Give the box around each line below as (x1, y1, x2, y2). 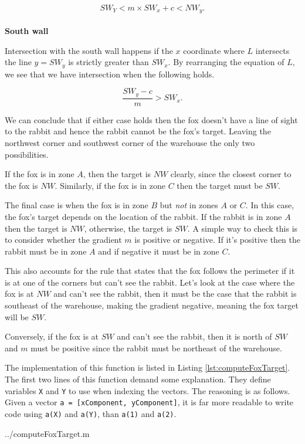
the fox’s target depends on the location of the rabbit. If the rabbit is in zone (5, 210, 282, 222)
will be (5, 310, 29, 323)
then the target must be (177, 179, 263, 191)
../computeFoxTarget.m (5, 427, 90, 439)
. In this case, (245, 199, 294, 211)
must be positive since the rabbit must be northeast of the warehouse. (30, 341, 282, 354)
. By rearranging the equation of (168, 56, 284, 68)
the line (5, 56, 32, 68)
